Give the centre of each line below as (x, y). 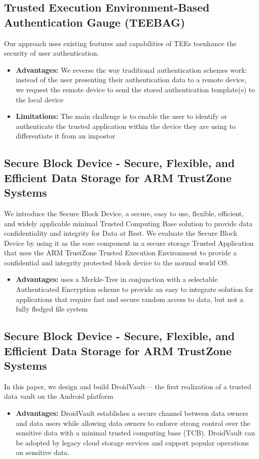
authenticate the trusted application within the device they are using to (126, 126)
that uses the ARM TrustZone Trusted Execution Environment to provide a (120, 253)
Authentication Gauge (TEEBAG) (95, 22)
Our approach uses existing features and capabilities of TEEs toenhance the (120, 43)
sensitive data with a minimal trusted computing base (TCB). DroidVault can (135, 433)
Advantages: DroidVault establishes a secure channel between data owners (132, 413)
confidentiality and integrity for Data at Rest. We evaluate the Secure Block (121, 233)
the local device (39, 99)
